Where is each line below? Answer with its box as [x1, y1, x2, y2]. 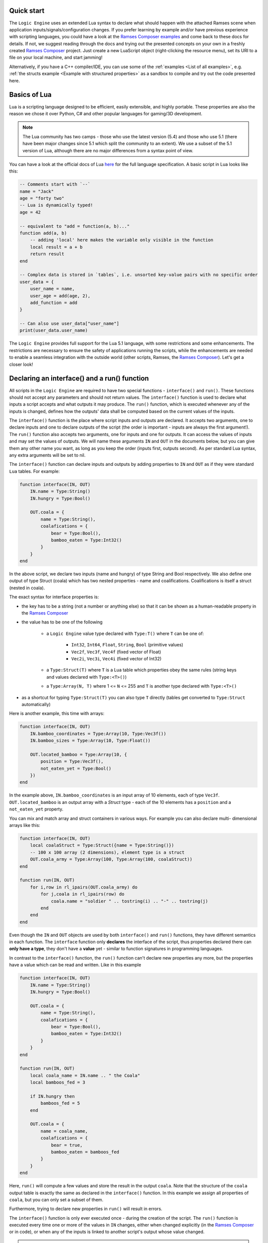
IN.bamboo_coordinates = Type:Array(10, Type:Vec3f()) [30, 731, 166, 736]
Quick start [9, 6, 45, 15]
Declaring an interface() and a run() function [9, 374, 149, 383]
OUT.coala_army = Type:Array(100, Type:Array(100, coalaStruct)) [30, 857, 193, 862]
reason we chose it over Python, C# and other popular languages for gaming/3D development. [9, 110, 203, 116]
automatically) [21, 701, 51, 707]
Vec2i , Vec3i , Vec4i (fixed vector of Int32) [71, 656, 162, 661]
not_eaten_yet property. [9, 806, 64, 812]
